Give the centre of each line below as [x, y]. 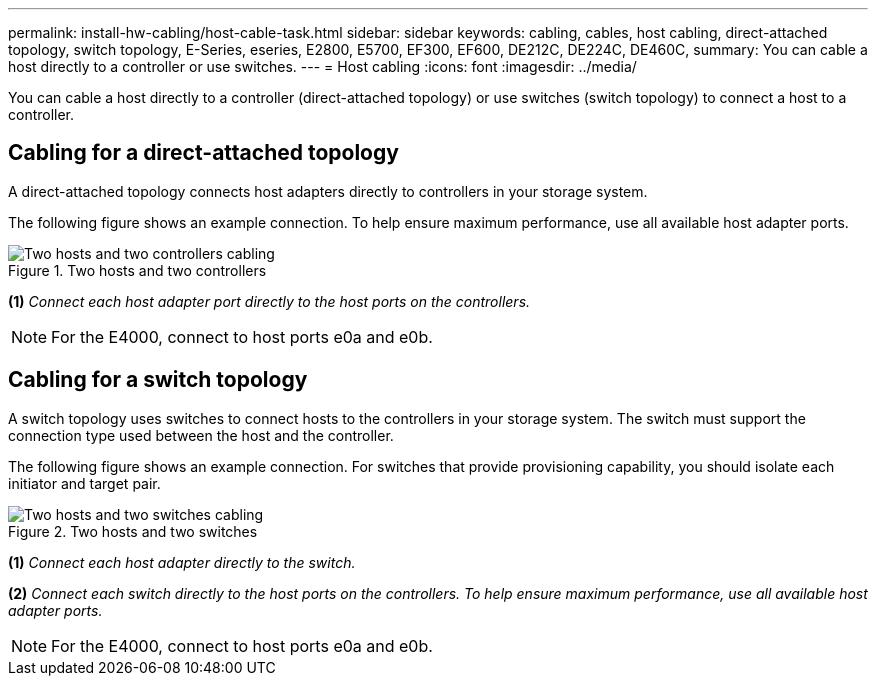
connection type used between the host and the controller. [201, 435]
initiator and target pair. [84, 483]
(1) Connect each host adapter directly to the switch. [182, 562]
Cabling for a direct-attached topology [203, 153]
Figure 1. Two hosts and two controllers [137, 270]
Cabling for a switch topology [158, 380]
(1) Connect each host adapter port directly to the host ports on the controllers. [269, 301]
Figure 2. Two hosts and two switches [133, 531]
